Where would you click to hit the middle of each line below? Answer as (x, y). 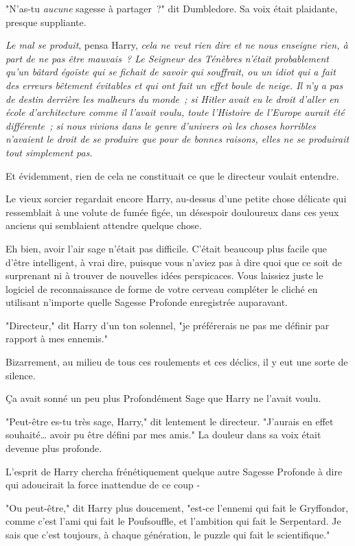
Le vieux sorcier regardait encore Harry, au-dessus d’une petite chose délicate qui (176, 199)
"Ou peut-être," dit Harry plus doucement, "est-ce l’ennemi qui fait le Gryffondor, (177, 507)
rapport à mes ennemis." (57, 339)
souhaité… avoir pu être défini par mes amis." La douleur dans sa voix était (163, 435)
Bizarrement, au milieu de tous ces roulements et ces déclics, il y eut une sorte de (177, 362)
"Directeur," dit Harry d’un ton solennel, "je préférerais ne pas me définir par (168, 325)
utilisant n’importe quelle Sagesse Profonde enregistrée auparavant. (147, 302)
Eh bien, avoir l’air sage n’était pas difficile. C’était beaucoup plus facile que (166, 248)
